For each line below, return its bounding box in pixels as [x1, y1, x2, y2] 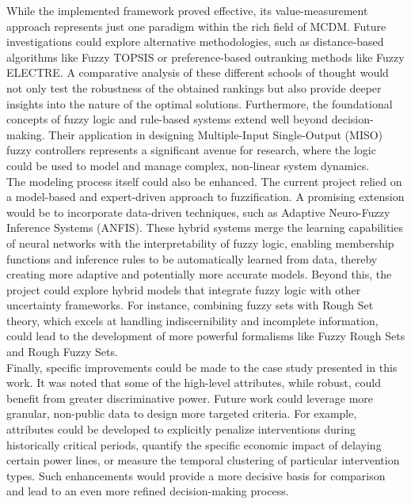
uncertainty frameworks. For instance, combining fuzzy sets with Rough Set [6, 297, 374, 313]
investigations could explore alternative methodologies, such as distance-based [6, 33, 384, 50]
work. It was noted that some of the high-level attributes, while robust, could [6, 374, 381, 391]
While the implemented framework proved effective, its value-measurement [6, 2, 368, 18]
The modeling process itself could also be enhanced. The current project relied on [6, 172, 402, 189]
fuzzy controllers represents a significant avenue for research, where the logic [6, 142, 376, 158]
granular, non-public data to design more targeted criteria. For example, [6, 405, 357, 422]
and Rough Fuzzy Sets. [6, 343, 118, 360]
